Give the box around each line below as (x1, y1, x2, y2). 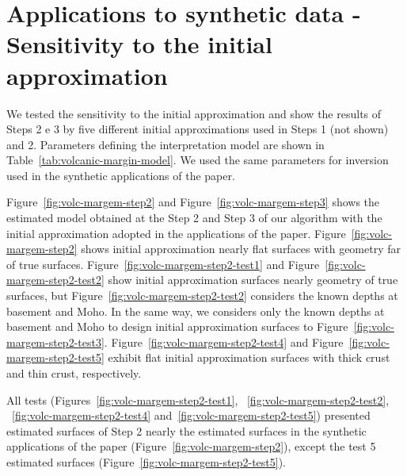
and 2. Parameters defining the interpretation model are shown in (6, 136, 325, 152)
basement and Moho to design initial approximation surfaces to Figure (6, 318, 348, 335)
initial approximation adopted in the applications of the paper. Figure (6, 225, 346, 241)
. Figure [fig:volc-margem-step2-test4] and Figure (104, 333, 344, 350)
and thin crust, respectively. (6, 365, 142, 381)
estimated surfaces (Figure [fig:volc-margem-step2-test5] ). (6, 453, 287, 470)
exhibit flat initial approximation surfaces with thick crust (108, 349, 390, 366)
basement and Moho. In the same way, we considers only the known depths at (6, 302, 385, 319)
